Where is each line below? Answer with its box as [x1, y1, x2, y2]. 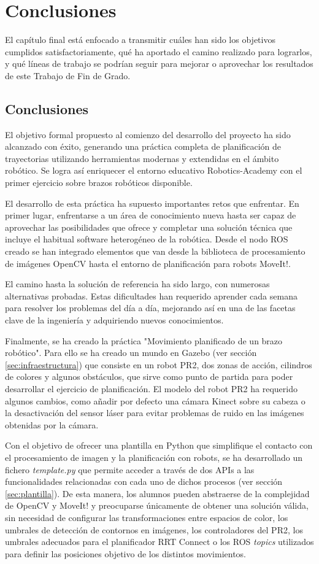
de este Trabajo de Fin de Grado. [5, 69, 131, 82]
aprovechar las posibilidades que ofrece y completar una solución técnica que [5, 220, 293, 233]
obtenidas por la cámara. [5, 418, 99, 431]
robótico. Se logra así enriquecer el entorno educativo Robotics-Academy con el [5, 164, 302, 177]
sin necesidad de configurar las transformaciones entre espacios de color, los [5, 511, 288, 523]
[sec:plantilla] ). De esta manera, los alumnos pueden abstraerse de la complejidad [5, 487, 310, 500]
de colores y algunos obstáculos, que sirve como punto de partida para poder [5, 370, 293, 383]
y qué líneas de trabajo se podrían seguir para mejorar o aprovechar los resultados [5, 57, 313, 70]
